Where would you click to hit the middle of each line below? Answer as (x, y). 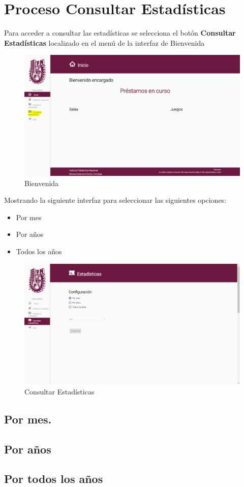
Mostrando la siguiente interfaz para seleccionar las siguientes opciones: (115, 200)
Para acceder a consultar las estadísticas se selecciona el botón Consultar (120, 33)
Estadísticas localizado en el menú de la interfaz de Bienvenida (104, 42)
